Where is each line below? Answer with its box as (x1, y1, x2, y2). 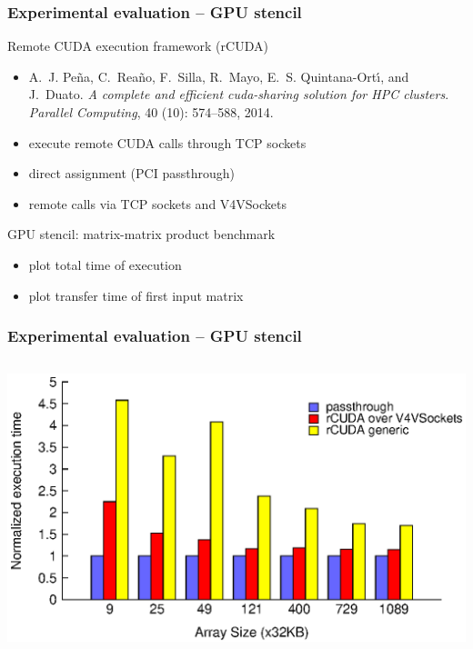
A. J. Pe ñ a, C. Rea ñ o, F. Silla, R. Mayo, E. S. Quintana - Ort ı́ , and (28, 66, 409, 85)
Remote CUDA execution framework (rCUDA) (7, 36, 268, 55)
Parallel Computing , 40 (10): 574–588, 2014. (28, 103, 274, 121)
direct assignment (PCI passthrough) (28, 164, 235, 183)
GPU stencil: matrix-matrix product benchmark (7, 225, 276, 244)
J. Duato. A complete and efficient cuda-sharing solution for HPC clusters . (28, 85, 449, 104)
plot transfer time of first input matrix (28, 285, 244, 305)
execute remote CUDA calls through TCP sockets (28, 133, 307, 152)
